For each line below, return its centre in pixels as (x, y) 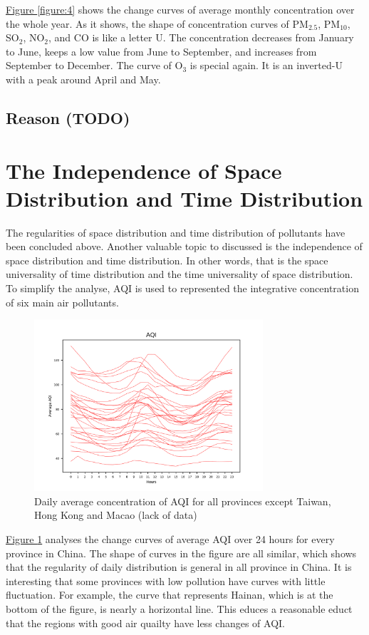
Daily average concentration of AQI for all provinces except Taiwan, (183, 501)
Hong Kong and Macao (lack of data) (116, 515)
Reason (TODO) (68, 117)
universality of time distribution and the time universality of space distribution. (180, 274)
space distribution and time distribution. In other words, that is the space (167, 260)
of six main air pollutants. (62, 302)
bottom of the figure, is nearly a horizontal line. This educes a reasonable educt (179, 608)
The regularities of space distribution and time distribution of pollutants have (176, 232)
